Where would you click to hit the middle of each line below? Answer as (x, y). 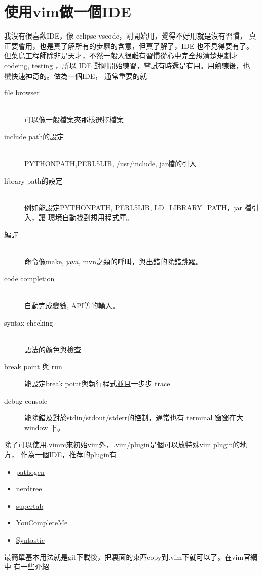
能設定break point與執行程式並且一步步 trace (97, 383)
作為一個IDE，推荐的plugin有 (69, 454)
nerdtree (29, 489)
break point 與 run (33, 366)
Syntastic (30, 539)
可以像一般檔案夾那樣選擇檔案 (74, 119)
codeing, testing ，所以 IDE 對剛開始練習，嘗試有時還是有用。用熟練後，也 (127, 65)
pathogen (30, 471)
